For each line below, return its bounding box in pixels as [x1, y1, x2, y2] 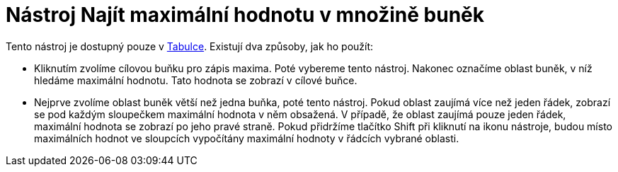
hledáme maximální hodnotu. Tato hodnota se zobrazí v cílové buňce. [34, 74, 357, 86]
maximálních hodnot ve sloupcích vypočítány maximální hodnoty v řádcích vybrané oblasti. [34, 132, 459, 144]
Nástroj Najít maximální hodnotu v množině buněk [6, 3, 484, 27]
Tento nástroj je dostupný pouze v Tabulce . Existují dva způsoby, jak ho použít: [6, 40, 374, 52]
